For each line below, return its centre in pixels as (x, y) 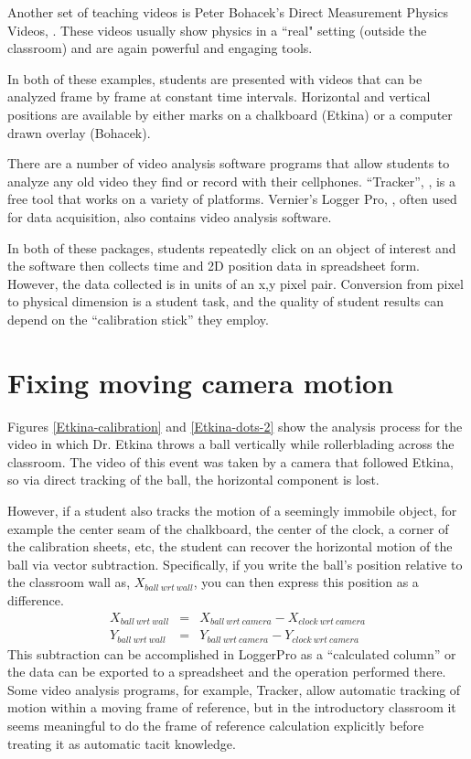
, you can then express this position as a (306, 582)
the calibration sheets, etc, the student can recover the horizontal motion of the (230, 546)
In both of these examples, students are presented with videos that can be (215, 78)
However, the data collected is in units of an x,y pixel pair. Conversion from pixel (235, 283)
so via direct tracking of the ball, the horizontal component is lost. (193, 480)
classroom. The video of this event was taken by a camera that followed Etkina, (230, 461)
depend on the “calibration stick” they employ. (138, 319)
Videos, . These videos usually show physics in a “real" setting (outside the (217, 30)
